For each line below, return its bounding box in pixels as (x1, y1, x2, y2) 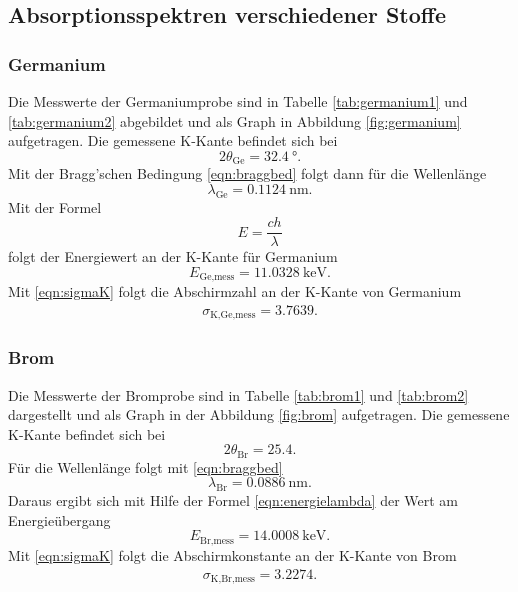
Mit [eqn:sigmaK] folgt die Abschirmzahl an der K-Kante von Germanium (8, 281, 462, 302)
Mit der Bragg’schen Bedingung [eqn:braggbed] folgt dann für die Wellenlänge (8, 163, 487, 184)
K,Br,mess (210, 573, 255, 584)
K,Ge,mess (210, 310, 256, 321)
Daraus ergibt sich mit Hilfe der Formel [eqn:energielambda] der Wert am (8, 490, 459, 511)
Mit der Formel (8, 196, 102, 217)
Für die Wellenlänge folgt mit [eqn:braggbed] (8, 456, 283, 477)
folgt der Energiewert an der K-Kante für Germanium (8, 246, 338, 267)
